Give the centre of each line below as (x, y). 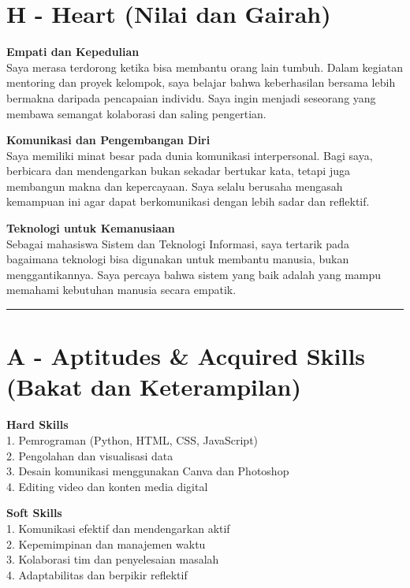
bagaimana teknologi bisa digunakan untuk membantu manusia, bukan (178, 259)
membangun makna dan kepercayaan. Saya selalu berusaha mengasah (175, 186)
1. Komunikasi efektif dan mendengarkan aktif (118, 528)
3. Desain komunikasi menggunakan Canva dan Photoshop (148, 471)
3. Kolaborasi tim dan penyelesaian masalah (113, 559)
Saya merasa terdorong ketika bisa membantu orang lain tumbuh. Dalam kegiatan (205, 67)
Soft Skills (34, 513)
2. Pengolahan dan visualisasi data (90, 455)
